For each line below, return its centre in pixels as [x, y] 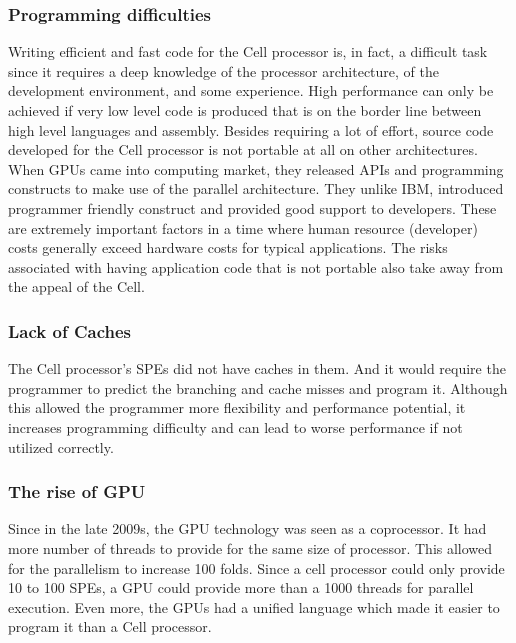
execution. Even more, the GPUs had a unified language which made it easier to [254, 606]
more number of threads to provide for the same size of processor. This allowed [250, 547]
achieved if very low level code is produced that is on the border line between [245, 110]
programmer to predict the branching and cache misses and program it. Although [258, 387]
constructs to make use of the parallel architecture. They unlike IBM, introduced [256, 188]
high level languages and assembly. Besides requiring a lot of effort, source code [251, 129]
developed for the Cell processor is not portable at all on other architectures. [243, 149]
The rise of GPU [77, 491]
